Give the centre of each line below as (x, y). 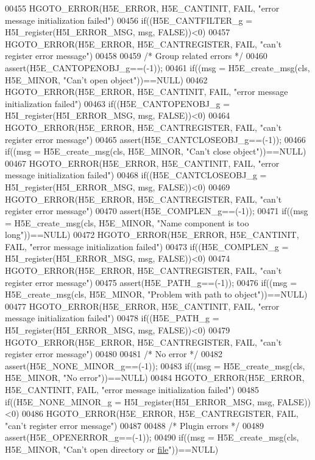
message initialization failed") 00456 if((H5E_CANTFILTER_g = (129, 20)
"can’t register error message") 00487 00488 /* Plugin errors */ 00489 (135, 425)
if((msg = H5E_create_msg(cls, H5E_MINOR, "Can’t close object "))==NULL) (156, 151)
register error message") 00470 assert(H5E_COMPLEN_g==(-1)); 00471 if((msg (157, 211)
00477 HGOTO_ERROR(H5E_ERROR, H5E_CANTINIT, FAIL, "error (142, 306)
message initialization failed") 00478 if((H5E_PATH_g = (112, 318)
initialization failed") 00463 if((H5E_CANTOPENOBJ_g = (118, 103)
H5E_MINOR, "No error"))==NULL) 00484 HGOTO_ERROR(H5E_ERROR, (155, 378)
